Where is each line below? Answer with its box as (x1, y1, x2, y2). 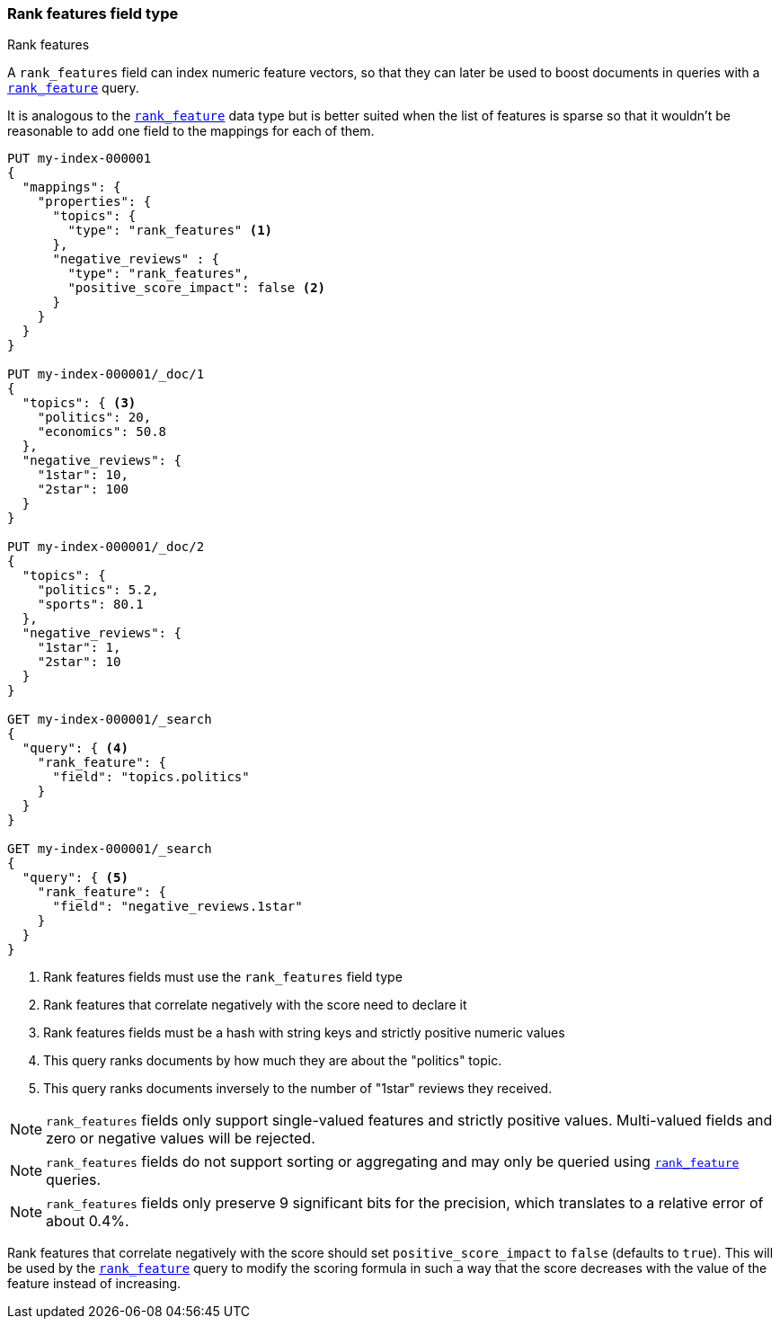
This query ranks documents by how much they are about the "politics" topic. (43, 1053, 502, 1069)
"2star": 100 (37, 482, 129, 497)
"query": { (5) (22, 870, 129, 885)
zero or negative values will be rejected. (46, 1129, 315, 1148)
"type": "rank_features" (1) (67, 223, 273, 238)
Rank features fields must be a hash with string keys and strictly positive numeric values (43, 1025, 565, 1041)
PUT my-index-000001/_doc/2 (7, 539, 205, 555)
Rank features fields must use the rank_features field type (43, 969, 403, 985)
